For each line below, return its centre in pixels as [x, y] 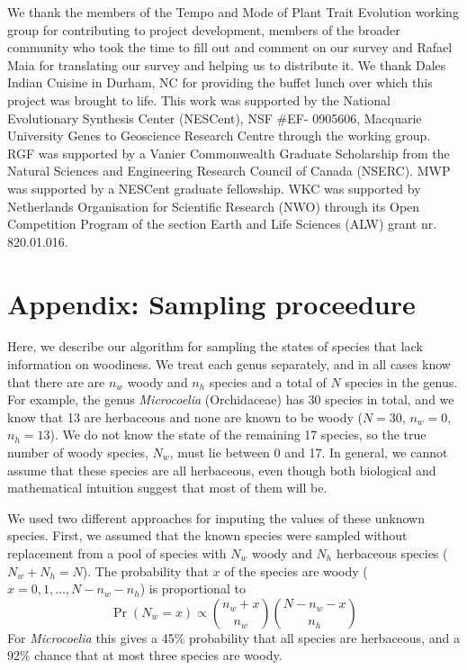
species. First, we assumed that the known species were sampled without [207, 535]
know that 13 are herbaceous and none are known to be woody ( [185, 416]
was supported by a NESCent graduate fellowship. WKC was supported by [214, 188]
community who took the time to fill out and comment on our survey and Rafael [230, 47]
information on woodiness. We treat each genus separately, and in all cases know [229, 364]
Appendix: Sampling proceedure [211, 303]
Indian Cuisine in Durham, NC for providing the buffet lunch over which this [220, 82]
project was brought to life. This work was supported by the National [199, 100]
